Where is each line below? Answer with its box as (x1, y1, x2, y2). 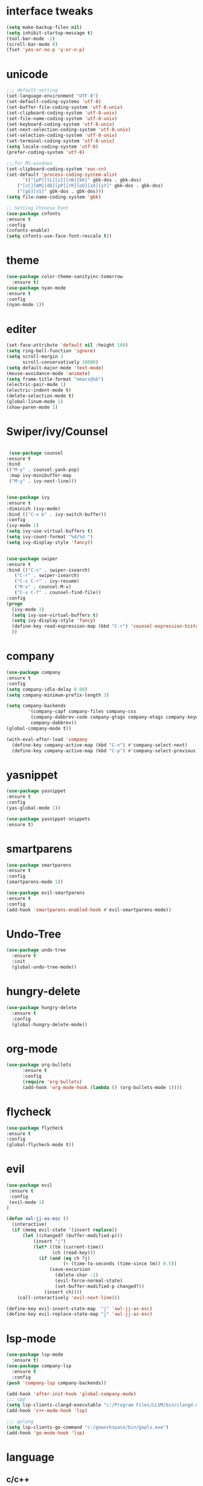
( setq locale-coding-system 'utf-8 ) (6, 144, 98, 150)
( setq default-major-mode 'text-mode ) (6, 365, 104, 371)
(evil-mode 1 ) (8, 1199, 45, 1205)
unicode (6, 67, 48, 81)
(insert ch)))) (44, 1289, 83, 1295)
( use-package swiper (6, 556, 59, 562)
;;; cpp (6, 1396, 26, 1402)
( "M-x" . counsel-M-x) (14, 584, 71, 590)
